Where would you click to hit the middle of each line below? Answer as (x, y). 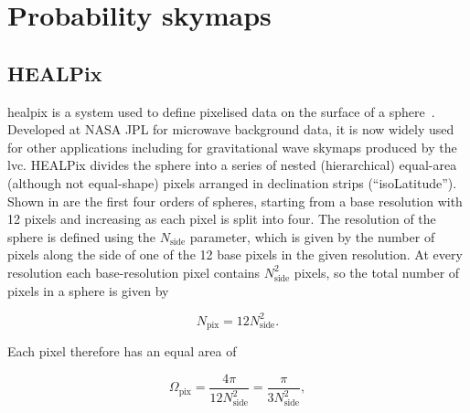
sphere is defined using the (82, 236)
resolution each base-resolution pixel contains (134, 272)
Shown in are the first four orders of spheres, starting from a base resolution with (235, 201)
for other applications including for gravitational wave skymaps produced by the (232, 147)
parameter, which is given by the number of (312, 236)
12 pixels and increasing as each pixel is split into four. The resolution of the (222, 219)
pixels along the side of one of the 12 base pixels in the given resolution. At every (235, 254)
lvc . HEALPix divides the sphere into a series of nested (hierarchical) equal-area (232, 165)
